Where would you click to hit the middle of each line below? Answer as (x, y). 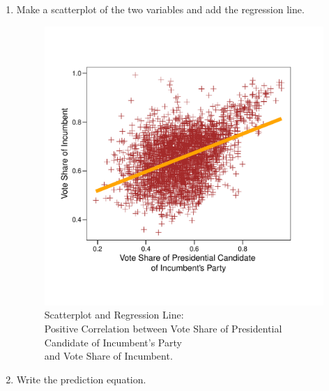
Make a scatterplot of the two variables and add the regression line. (160, 9)
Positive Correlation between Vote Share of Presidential (163, 328)
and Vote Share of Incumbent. (108, 356)
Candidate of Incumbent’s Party (113, 342)
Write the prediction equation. (81, 379)
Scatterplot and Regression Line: (114, 315)
